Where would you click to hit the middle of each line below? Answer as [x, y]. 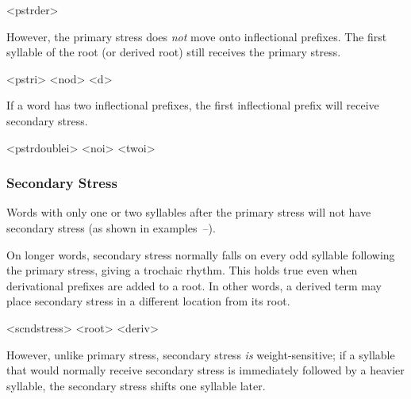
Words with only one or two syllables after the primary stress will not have [189, 212]
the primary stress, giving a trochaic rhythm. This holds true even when [182, 270]
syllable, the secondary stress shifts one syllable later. [136, 385]
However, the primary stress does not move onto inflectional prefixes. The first [197, 36]
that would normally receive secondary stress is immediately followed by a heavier [205, 370]
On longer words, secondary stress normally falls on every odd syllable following [201, 254]
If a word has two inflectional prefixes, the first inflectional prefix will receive [193, 105]
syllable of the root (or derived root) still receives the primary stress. [174, 52]
